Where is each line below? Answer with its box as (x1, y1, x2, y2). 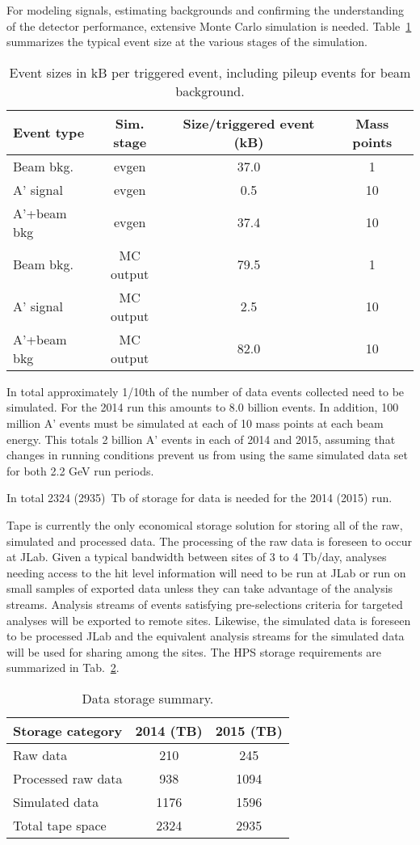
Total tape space (13, 815, 107, 834)
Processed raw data (13, 768, 123, 788)
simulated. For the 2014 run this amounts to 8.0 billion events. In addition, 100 (6, 399, 399, 416)
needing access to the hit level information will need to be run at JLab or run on (6, 564, 406, 581)
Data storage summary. (82, 688, 214, 708)
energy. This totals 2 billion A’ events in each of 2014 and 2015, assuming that (6, 430, 396, 447)
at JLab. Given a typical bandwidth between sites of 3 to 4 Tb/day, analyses (6, 548, 387, 565)
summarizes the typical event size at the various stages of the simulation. (6, 33, 367, 50)
